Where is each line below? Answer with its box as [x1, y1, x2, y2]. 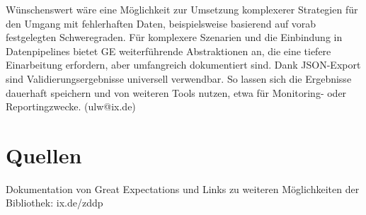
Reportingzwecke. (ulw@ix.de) [6, 99, 136, 114]
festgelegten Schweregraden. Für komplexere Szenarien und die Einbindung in [6, 30, 343, 45]
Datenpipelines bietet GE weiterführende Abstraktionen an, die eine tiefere [6, 43, 331, 58]
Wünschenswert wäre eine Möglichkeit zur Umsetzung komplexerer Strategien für [6, 2, 358, 16]
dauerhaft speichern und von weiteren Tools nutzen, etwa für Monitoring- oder [6, 85, 347, 100]
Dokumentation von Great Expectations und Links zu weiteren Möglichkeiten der [6, 181, 360, 196]
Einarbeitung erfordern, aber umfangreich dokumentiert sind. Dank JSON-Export [6, 57, 361, 72]
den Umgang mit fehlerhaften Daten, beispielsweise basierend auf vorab [6, 16, 316, 30]
